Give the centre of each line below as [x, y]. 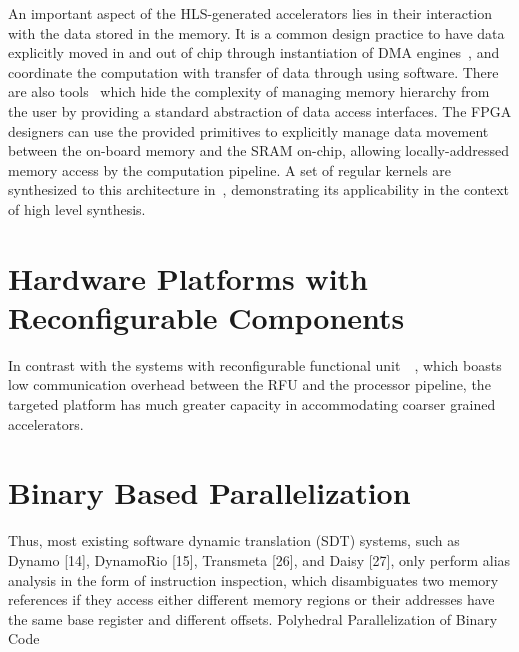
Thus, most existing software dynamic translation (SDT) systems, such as [234, 540]
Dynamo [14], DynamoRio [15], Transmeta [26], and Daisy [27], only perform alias [259, 559]
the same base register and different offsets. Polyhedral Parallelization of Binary [253, 618]
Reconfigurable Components [206, 316]
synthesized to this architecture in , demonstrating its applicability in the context [259, 189]
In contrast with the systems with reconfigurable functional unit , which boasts [255, 364]
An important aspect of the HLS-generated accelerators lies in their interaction [250, 13]
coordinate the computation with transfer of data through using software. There [253, 71]
